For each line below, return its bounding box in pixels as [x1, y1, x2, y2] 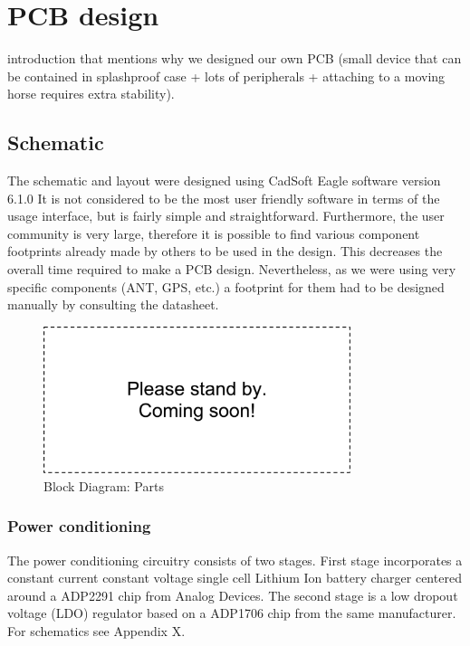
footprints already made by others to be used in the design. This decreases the [7, 242, 443, 261]
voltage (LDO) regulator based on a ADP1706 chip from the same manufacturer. [7, 603, 456, 622]
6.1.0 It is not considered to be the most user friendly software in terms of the [7, 188, 440, 207]
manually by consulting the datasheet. [7, 295, 219, 314]
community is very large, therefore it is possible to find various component [7, 223, 420, 242]
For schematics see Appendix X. [7, 621, 186, 640]
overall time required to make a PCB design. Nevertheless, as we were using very [7, 260, 456, 279]
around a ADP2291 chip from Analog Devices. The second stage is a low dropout [7, 585, 458, 604]
